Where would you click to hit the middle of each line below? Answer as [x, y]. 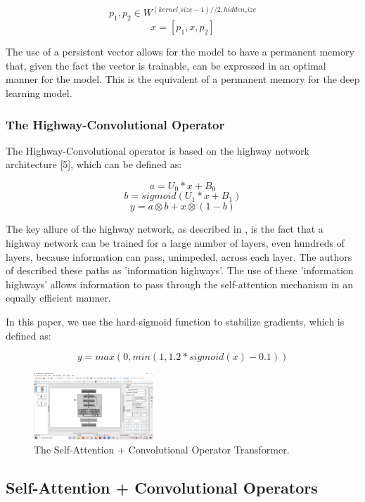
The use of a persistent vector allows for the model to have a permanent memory [180, 52]
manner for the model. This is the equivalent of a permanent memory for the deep [183, 79]
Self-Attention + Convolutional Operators [162, 488]
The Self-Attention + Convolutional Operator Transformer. [162, 450]
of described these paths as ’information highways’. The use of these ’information [180, 270]
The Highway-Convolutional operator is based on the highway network [158, 150]
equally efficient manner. [58, 298]
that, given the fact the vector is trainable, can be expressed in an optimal [166, 65]
